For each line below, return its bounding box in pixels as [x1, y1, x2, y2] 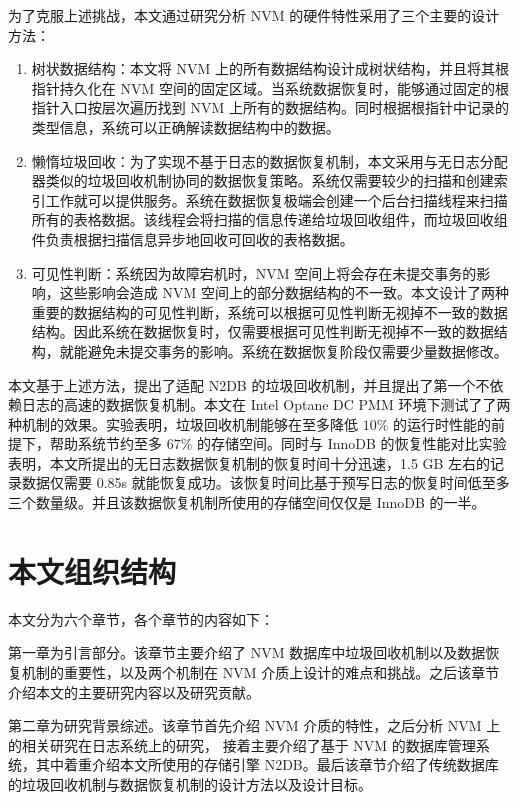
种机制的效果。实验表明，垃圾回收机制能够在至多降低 [8, 413, 358, 434]
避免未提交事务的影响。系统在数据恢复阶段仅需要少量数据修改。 [87, 340, 508, 361]
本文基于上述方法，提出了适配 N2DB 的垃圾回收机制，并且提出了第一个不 [8, 374, 490, 395]
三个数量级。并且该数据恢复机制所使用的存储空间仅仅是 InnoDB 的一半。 [8, 492, 486, 513]
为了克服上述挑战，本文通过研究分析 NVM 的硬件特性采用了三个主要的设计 [8, 5, 500, 25]
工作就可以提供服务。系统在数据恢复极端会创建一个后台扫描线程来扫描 [45, 189, 508, 210]
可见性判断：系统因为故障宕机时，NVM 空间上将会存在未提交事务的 [31, 262, 477, 283]
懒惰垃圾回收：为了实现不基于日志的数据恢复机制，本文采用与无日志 [31, 150, 480, 171]
